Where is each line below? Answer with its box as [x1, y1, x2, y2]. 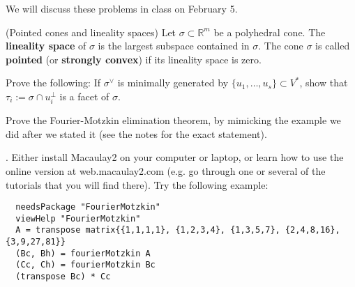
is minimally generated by [117, 75, 229, 90]
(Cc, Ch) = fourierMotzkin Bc [15, 260, 156, 270]
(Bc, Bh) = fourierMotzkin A [15, 248, 151, 258]
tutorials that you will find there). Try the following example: [6, 177, 269, 192]
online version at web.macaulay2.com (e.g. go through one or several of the [6, 163, 326, 178]
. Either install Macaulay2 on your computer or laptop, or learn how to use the [6, 150, 344, 164]
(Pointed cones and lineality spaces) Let [6, 24, 176, 39]
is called [315, 38, 350, 53]
